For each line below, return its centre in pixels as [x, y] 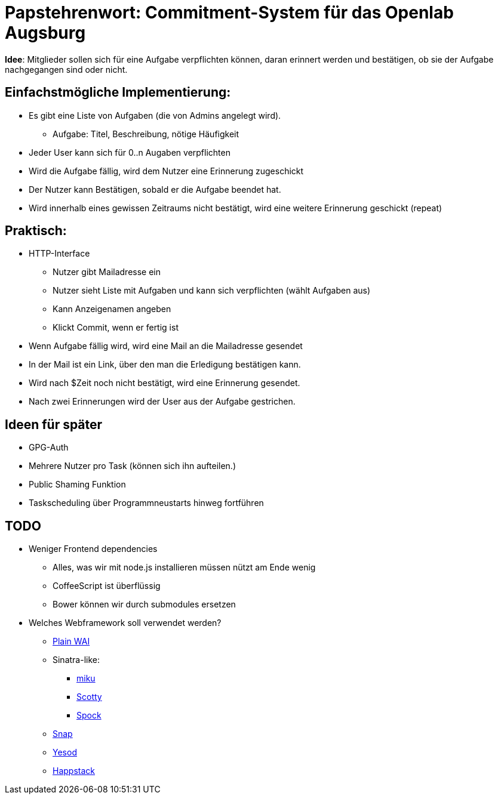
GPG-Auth [49, 448]
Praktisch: [36, 231]
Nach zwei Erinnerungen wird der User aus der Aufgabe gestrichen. [162, 402]
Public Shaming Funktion [77, 485]
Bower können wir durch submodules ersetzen [144, 604]
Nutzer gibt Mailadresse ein [107, 272]
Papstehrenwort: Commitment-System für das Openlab [229, 13]
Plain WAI [71, 641]
